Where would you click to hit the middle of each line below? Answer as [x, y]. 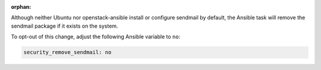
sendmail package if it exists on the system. [64, 26]
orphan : [21, 7]
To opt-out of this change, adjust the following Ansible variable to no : [96, 37]
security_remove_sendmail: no [67, 52]
